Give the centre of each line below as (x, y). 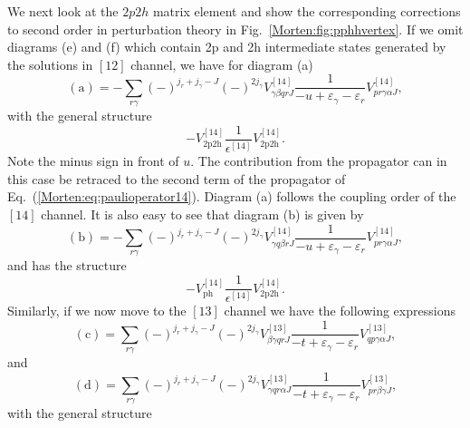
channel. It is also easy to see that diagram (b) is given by (202, 214)
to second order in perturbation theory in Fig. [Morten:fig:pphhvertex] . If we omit (235, 29)
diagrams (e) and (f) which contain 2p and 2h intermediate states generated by (227, 47)
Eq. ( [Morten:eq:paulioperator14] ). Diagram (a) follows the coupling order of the (232, 196)
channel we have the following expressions (340, 311)
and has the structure (67, 265)
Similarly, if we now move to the (97, 311)
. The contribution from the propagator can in (319, 161)
